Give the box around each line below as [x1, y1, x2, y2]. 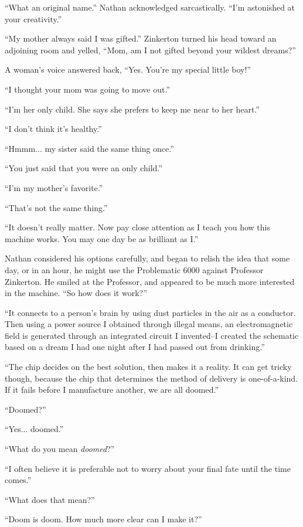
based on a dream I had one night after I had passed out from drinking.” [5, 341, 265, 353]
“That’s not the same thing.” [5, 201, 108, 213]
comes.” [5, 474, 32, 486]
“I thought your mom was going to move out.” [5, 83, 171, 95]
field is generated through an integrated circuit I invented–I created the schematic [5, 329, 299, 341]
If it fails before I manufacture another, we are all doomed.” [5, 383, 219, 396]
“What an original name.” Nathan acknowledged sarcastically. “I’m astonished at [5, 1, 295, 13]
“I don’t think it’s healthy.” [5, 123, 102, 135]
